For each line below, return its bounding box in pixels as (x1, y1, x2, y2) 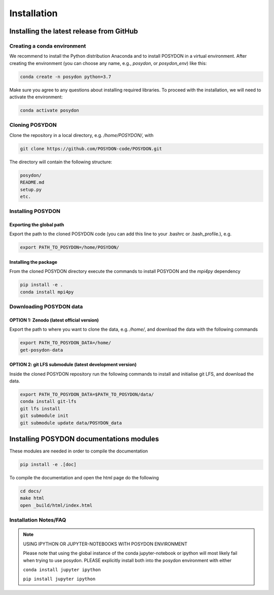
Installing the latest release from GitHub (9, 27, 138, 36)
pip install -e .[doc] (20, 462, 77, 468)
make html (20, 495, 45, 501)
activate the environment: (9, 94, 63, 100)
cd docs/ (20, 488, 42, 494)
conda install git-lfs (20, 399, 77, 404)
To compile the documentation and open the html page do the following (9, 475, 159, 481)
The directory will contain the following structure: (9, 159, 113, 165)
